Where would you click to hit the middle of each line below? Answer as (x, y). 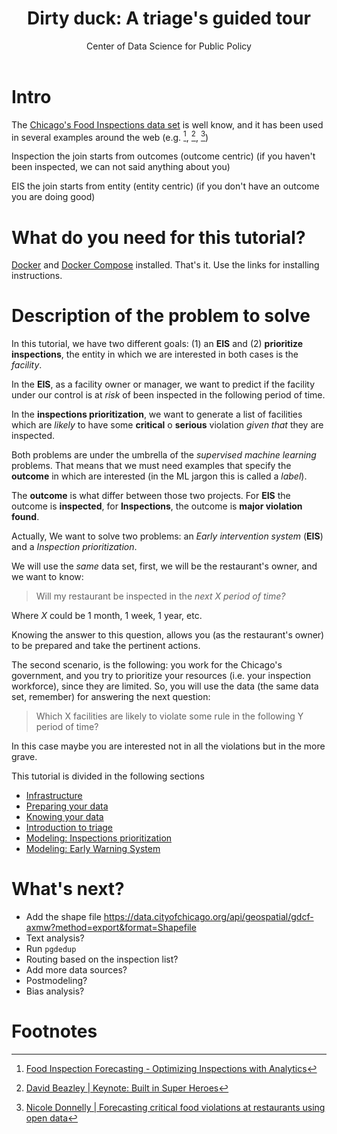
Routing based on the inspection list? (102, 959)
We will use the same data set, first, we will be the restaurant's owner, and (164, 566)
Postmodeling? (56, 981)
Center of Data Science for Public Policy (169, 46)
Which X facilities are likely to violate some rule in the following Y (169, 716)
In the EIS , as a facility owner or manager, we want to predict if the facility (163, 384)
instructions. (37, 276)
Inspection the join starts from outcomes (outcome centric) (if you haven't (163, 156)
